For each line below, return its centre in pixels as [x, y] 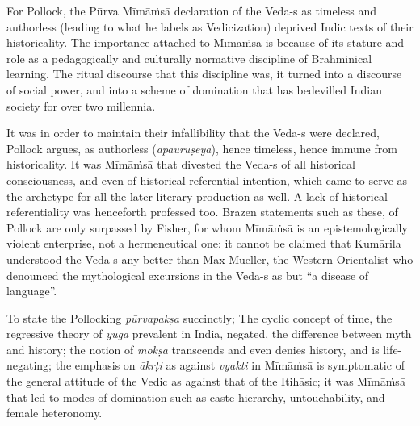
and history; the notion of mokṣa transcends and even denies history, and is [193, 349]
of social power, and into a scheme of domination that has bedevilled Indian [195, 89]
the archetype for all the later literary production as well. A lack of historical [197, 196]
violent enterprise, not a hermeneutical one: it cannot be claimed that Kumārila [204, 243]
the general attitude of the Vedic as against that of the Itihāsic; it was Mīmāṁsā [206, 381]
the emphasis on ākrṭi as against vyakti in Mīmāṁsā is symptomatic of [230, 365]
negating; [29, 365]
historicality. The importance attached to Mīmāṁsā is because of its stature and [206, 42]
